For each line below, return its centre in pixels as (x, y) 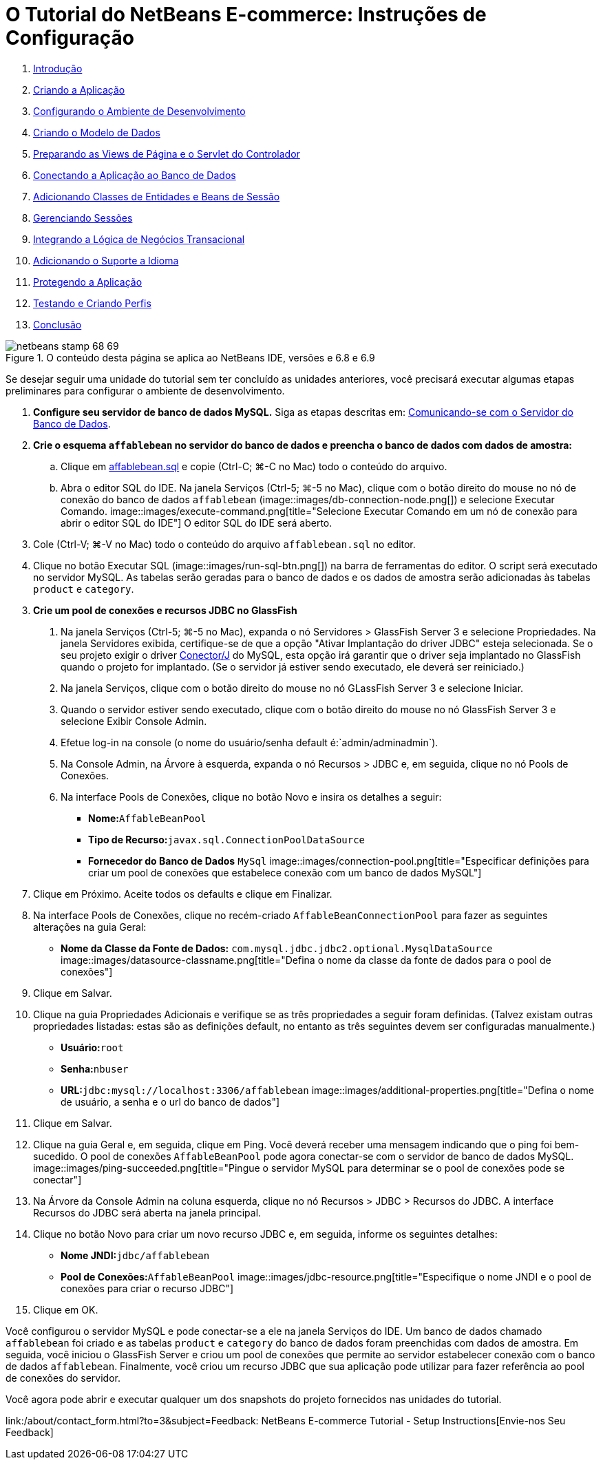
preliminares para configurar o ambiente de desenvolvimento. (145, 390)
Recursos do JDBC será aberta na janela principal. (147, 1212)
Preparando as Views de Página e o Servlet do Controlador (167, 154)
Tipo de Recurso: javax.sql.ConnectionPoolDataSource (227, 839)
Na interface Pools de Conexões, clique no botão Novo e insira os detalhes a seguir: (251, 797)
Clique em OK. (66, 1309)
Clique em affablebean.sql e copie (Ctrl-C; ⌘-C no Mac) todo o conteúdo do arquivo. (254, 466)
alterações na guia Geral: (90, 927)
